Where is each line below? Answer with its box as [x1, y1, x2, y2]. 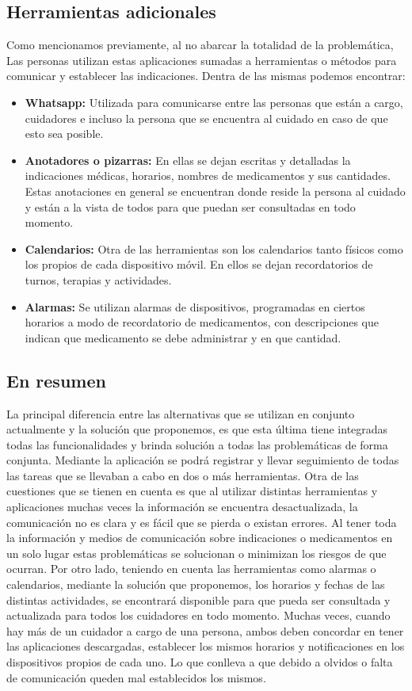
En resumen [6, 368, 106, 392]
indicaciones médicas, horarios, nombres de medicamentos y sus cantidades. [25, 167, 391, 184]
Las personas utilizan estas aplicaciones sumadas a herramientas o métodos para [6, 52, 397, 68]
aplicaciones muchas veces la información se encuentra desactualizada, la [6, 498, 358, 515]
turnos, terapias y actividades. [25, 271, 172, 288]
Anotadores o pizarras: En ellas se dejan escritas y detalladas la [25, 151, 351, 168]
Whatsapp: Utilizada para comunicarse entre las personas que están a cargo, [25, 94, 403, 110]
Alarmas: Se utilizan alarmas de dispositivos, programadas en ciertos [25, 298, 365, 315]
